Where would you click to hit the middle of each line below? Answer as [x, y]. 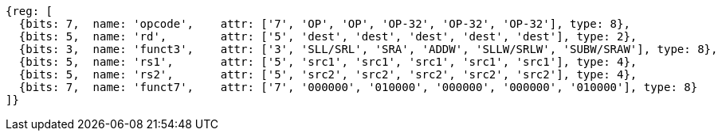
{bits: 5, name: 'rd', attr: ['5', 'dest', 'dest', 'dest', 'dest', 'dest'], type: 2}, [328, 36]
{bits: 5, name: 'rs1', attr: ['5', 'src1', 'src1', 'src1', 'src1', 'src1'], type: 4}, [328, 62]
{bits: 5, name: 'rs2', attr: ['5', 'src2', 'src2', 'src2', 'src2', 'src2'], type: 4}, [328, 74]
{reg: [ [29, 11]
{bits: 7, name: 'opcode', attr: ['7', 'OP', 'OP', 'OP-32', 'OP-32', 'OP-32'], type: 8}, [324, 24]
